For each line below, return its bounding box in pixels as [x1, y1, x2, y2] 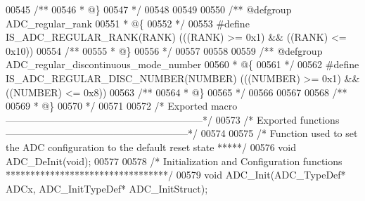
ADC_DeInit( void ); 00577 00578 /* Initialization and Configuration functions [6, 153, 342, 168]
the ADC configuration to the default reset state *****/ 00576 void [6, 139, 297, 154]
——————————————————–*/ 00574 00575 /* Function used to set [6, 126, 358, 141]
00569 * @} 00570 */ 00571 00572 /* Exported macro [6, 98, 238, 113]
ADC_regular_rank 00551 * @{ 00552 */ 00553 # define [6, 15, 250, 30]
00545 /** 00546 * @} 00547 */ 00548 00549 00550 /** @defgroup [6, 2, 292, 16]
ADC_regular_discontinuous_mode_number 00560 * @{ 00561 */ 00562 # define [6, 57, 359, 72]
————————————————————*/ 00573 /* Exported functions [6, 112, 340, 127]
